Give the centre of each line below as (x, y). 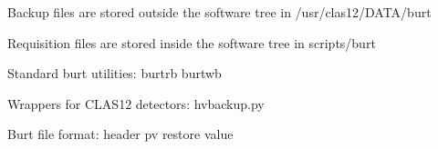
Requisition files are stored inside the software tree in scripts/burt (192, 42)
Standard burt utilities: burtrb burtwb (115, 73)
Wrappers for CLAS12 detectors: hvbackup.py (136, 103)
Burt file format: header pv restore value (120, 134)
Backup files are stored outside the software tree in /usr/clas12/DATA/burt (219, 12)
